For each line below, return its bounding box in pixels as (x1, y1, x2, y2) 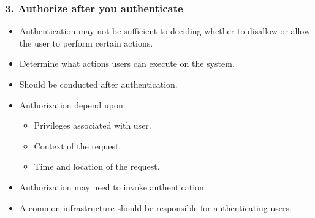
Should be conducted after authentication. (19, 78, 178, 90)
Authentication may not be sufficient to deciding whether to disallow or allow (19, 24, 311, 37)
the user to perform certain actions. (19, 36, 153, 49)
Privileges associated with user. (34, 119, 151, 132)
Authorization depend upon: (19, 98, 126, 111)
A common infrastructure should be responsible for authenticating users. (19, 201, 292, 214)
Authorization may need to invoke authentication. (19, 180, 207, 193)
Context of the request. (34, 139, 121, 152)
